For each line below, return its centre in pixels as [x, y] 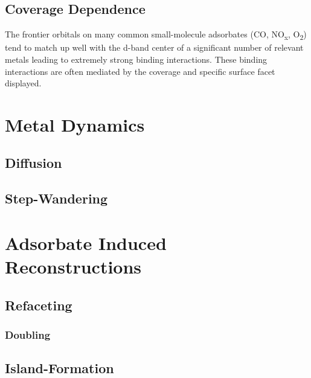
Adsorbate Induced [86, 242]
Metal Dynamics [75, 124]
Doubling [28, 334]
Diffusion [34, 163]
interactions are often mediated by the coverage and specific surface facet [140, 71]
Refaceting [39, 305]
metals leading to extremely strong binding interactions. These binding [136, 59]
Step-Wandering [56, 198]
